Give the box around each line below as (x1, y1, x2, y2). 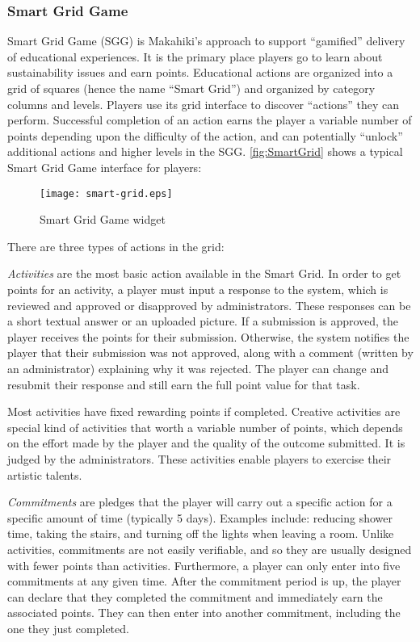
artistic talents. (7, 466, 82, 483)
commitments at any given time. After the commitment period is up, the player (7, 573, 401, 590)
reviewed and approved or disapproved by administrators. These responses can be (7, 296, 411, 313)
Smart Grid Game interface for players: (7, 158, 202, 175)
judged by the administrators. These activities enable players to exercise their (7, 450, 392, 467)
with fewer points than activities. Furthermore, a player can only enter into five (7, 556, 401, 573)
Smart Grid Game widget (40, 211, 166, 228)
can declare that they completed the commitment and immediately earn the (7, 588, 383, 605)
